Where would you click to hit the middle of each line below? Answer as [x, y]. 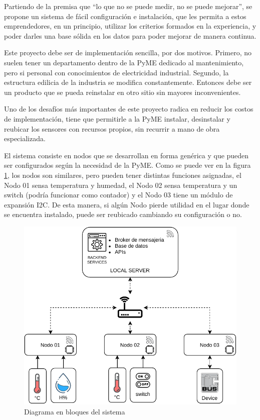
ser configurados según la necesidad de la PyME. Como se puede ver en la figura [127, 165]
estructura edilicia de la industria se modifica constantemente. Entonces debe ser [128, 82]
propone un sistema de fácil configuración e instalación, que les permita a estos [125, 16]
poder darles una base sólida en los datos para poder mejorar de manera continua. [130, 35]
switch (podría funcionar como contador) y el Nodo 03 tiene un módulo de [118, 195]
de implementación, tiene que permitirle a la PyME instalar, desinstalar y [117, 118]
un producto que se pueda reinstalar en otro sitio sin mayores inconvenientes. [122, 92]
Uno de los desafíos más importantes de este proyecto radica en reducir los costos [129, 109]
